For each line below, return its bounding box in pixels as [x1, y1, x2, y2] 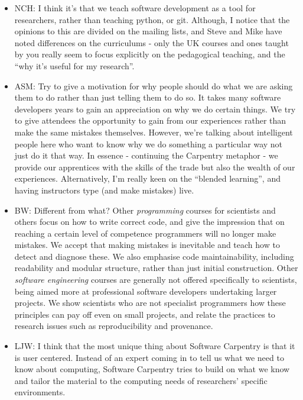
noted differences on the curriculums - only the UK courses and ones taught [14, 36, 289, 49]
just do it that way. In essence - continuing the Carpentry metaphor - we [14, 149, 278, 162]
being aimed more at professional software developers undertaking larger [14, 285, 277, 297]
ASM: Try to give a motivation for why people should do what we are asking [14, 79, 293, 92]
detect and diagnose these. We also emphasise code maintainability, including [14, 250, 294, 262]
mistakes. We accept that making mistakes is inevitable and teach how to [14, 238, 280, 251]
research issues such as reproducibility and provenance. [14, 320, 213, 332]
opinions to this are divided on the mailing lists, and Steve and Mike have [14, 25, 282, 37]
